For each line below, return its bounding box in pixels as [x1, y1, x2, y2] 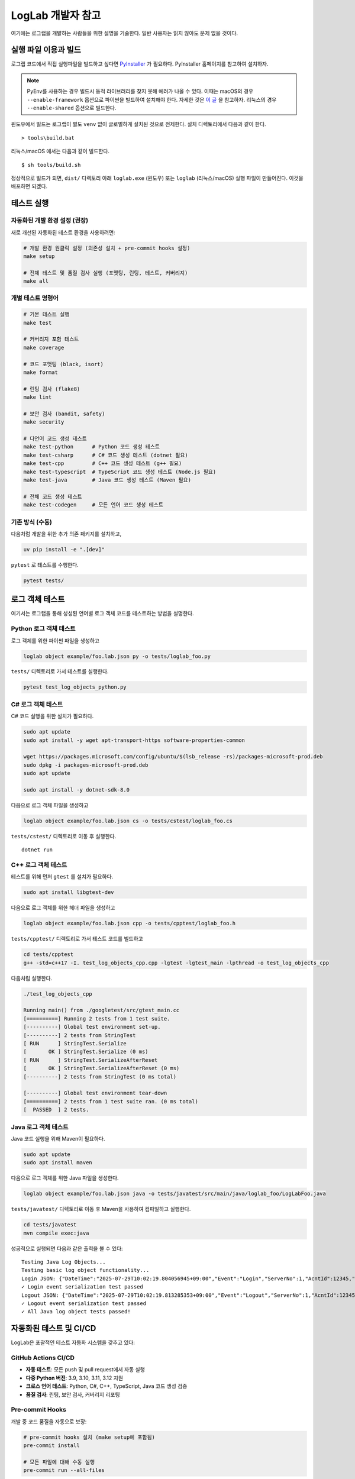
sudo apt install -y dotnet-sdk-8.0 [23, 786, 130, 793]
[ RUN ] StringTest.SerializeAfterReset [23, 1057, 158, 1063]
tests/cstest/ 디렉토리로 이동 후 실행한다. [11, 832, 117, 839]
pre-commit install [23, 1442, 80, 1449]
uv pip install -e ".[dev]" [23, 546, 105, 553]
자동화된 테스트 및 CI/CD [11, 1323, 96, 1333]
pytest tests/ [23, 577, 64, 584]
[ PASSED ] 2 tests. [23, 1106, 89, 1113]
